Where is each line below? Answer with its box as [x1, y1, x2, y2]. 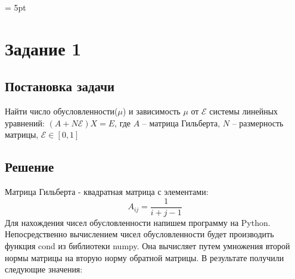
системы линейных [209, 105, 278, 117]
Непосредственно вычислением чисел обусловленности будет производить [5, 228, 274, 240]
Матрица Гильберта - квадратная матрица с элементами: [5, 185, 209, 198]
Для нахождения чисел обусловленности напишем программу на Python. [5, 216, 271, 228]
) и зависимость [122, 105, 181, 117]
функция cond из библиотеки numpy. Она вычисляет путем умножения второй [5, 240, 290, 252]
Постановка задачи [5, 77, 115, 95]
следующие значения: [5, 263, 83, 275]
